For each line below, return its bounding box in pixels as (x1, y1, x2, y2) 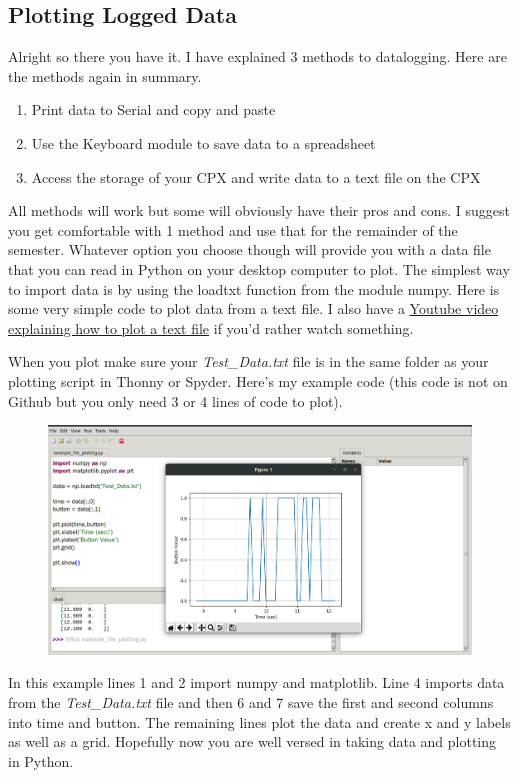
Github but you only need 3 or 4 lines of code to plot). (8, 390, 343, 411)
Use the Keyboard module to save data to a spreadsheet (31, 132, 376, 153)
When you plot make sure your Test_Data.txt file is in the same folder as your (8, 351, 489, 372)
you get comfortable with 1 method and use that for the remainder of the (8, 219, 458, 240)
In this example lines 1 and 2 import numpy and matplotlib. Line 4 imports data (8, 672, 505, 693)
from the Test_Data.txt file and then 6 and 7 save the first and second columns (8, 691, 494, 712)
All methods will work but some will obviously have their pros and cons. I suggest (8, 200, 510, 221)
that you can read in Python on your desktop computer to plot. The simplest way (8, 258, 510, 279)
